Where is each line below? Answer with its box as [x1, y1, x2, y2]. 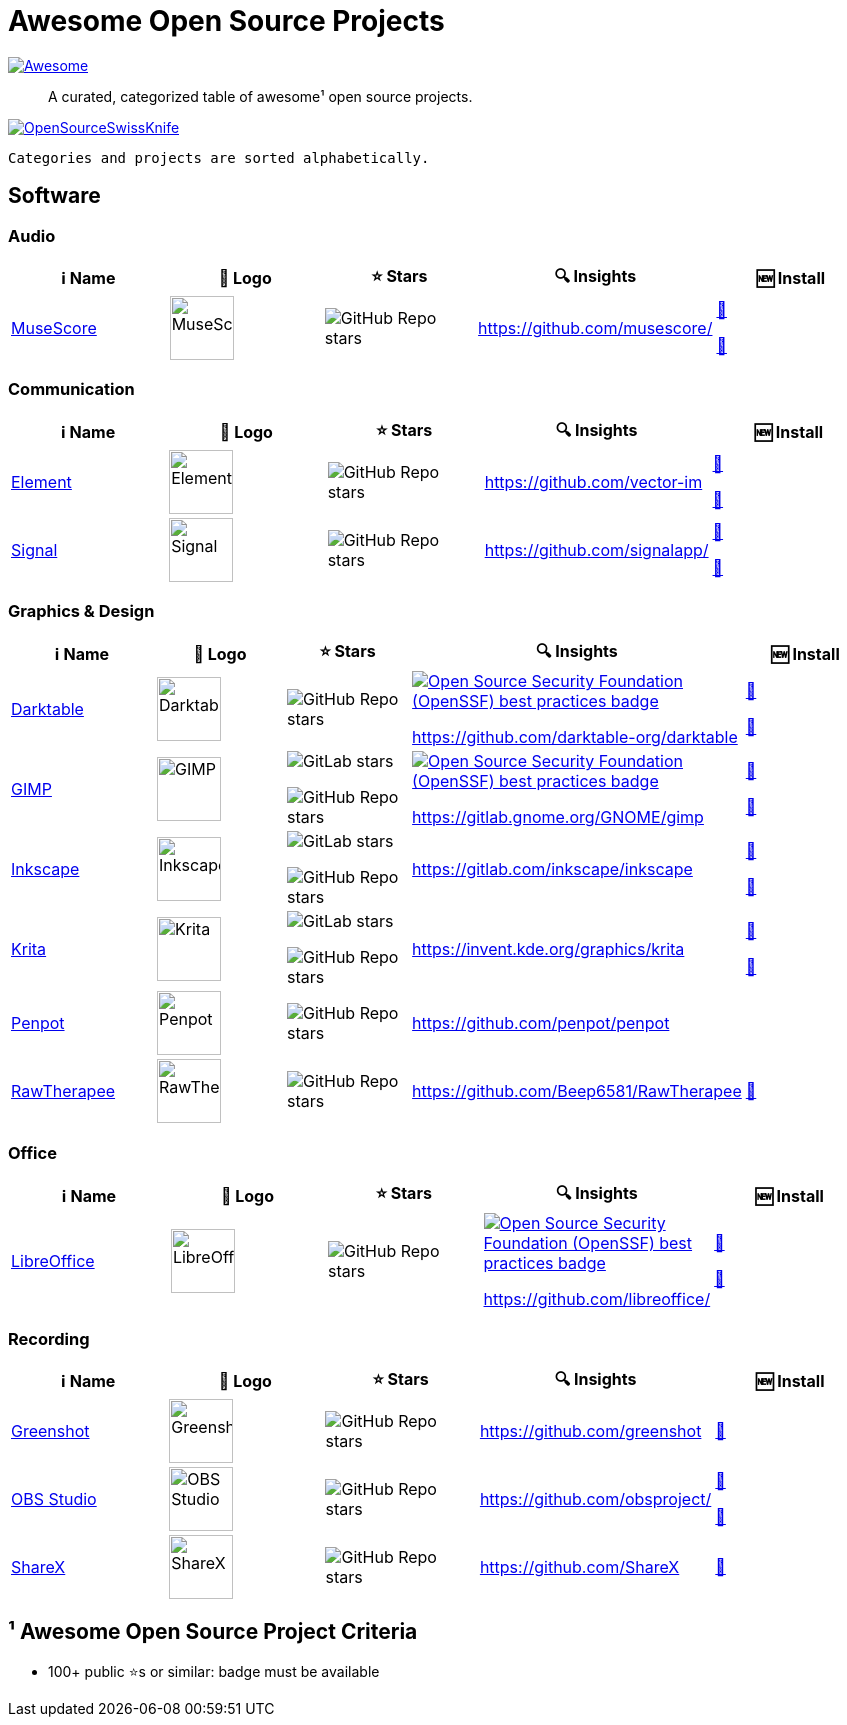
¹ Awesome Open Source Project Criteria [8, 1619, 418, 1645]
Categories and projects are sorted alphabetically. [8, 149, 430, 166]
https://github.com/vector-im [484, 471, 703, 492]
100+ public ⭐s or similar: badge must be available [48, 1662, 380, 1680]
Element [11, 471, 72, 492]
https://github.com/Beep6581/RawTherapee [412, 1081, 742, 1102]
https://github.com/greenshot [479, 1420, 702, 1441]
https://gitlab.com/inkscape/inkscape [412, 859, 693, 880]
